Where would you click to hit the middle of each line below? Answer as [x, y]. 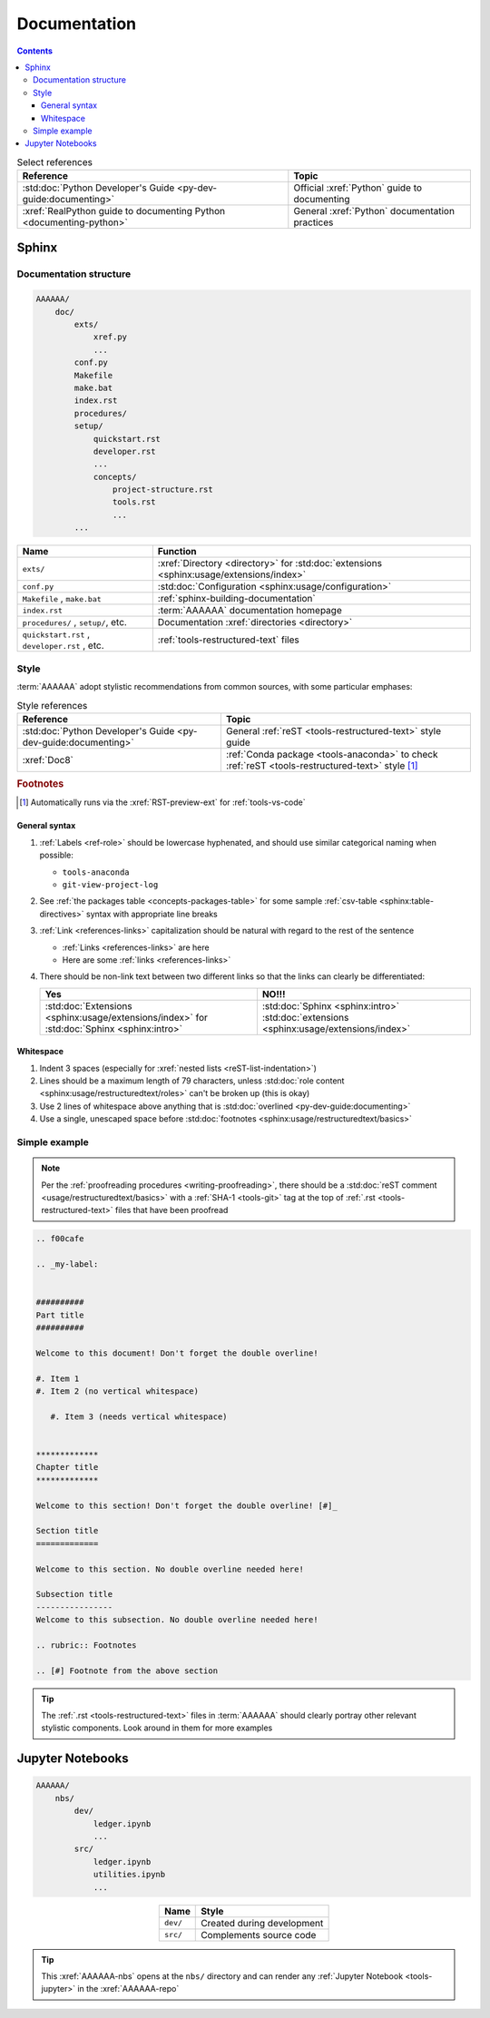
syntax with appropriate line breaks [152, 914]
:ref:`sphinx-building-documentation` [237, 599]
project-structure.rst [162, 490]
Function [177, 552]
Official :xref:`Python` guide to [358, 188]
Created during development [262, 1923]
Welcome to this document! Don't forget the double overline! [177, 1353]
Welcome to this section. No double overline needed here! [170, 1569]
